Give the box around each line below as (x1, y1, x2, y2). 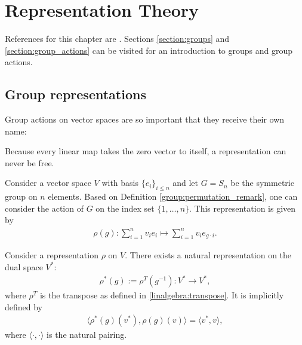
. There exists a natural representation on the (125, 249, 292, 261)
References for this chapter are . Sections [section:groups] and (5, 32, 230, 45)
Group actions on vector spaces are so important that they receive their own (5, 113, 285, 126)
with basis (101, 176, 138, 189)
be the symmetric (230, 176, 294, 189)
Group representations (5, 85, 146, 103)
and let (172, 176, 199, 189)
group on (5, 190, 38, 203)
